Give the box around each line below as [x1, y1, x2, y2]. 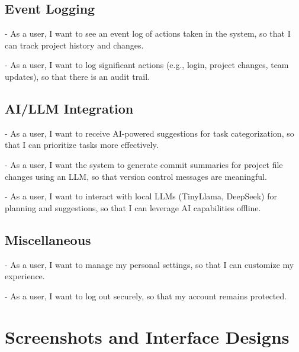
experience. [5, 270, 45, 282]
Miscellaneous [5, 230, 91, 248]
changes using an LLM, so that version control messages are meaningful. [5, 170, 267, 182]
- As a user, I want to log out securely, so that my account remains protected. [5, 289, 287, 302]
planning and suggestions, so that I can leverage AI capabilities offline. [5, 201, 261, 214]
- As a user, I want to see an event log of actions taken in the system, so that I [5, 27, 291, 40]
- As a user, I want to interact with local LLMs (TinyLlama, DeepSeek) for [5, 190, 277, 202]
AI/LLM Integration [5, 99, 134, 117]
